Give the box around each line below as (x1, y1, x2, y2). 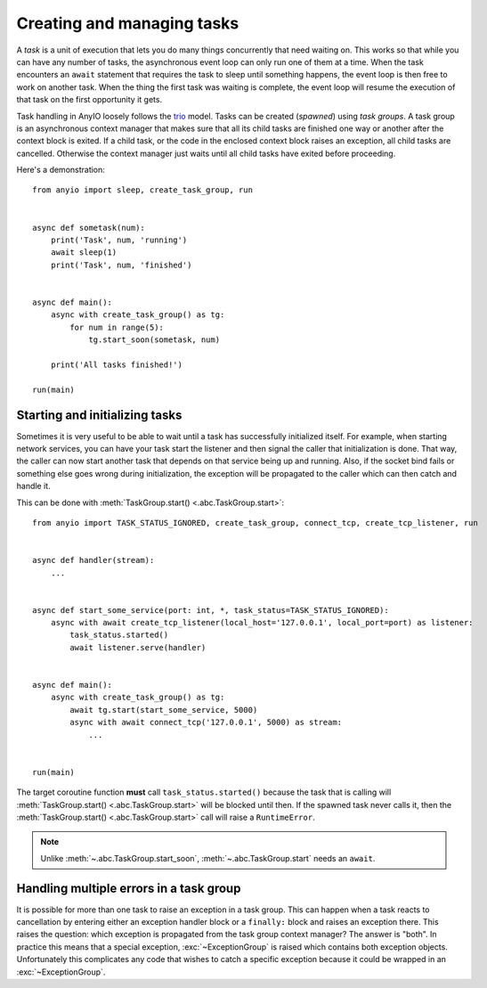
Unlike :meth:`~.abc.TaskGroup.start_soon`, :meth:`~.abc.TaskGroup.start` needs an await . (40, 853, 376, 863)
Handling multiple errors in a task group (16, 880, 241, 895)
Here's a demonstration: (16, 165, 106, 176)
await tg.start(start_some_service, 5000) (69, 705, 258, 714)
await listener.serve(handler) (69, 642, 207, 652)
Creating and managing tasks (16, 13, 239, 33)
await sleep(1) (50, 248, 118, 257)
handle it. (16, 481, 51, 492)
